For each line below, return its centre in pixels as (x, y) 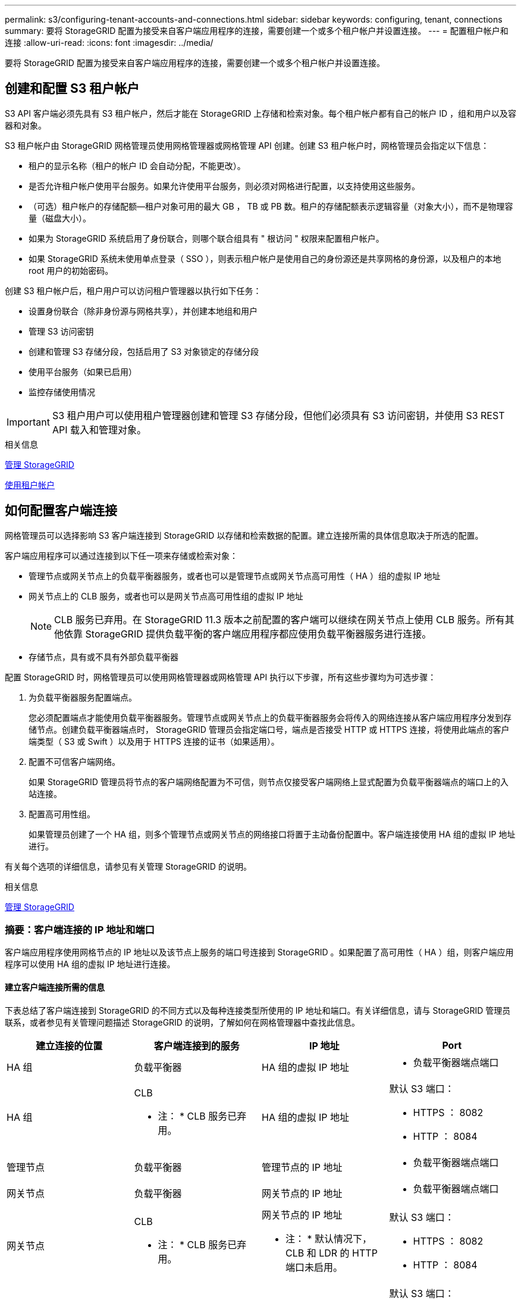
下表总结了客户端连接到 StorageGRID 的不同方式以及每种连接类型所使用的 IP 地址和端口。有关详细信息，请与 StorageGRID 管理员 (258, 1010)
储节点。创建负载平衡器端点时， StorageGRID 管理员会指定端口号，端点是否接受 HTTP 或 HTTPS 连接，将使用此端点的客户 (269, 729)
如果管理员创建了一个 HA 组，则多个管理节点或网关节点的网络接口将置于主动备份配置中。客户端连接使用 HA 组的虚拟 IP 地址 (272, 834)
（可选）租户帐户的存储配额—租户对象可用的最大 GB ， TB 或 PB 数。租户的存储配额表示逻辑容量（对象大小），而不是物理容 (271, 206)
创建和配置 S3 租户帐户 (72, 89)
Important (28, 422)
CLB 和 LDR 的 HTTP (332, 1253)
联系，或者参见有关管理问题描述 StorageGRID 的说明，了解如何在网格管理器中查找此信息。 (182, 1022)
